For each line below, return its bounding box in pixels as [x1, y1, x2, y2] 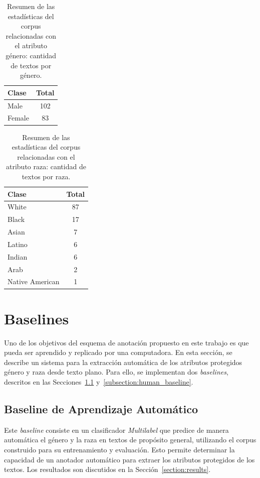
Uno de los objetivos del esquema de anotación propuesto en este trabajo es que [4, 337, 249, 347]
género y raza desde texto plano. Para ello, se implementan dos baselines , [4, 367, 228, 377]
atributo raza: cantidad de [6, 161, 86, 172]
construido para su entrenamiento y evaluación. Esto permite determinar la [4, 444, 235, 454]
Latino [8, 238, 28, 249]
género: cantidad [6, 50, 57, 60]
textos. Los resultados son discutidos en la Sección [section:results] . [4, 464, 211, 474]
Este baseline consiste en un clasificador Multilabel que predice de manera [4, 424, 229, 435]
